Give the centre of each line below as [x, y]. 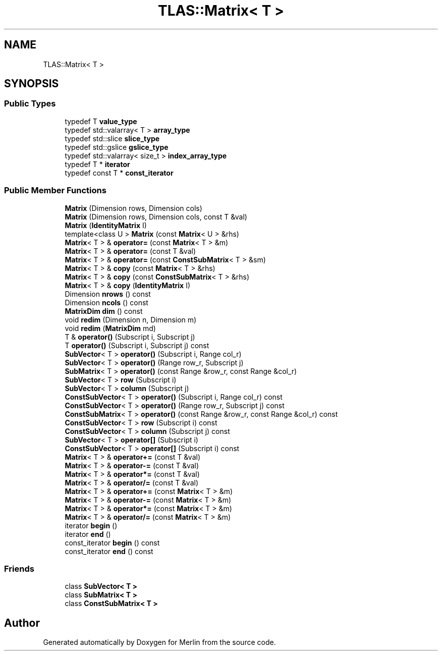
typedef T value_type [101, 121]
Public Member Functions [55, 190]
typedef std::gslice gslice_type [117, 147]
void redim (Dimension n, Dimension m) [131, 319]
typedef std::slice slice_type [112, 138]
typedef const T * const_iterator [119, 173]
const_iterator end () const [109, 551]
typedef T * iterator [97, 164]
